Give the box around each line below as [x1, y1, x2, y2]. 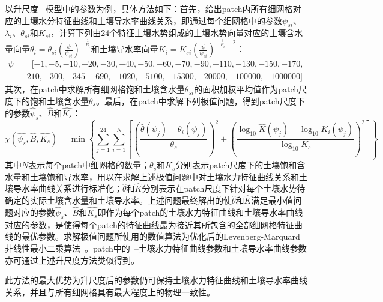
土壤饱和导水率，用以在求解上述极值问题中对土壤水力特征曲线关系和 [29, 170, 299, 183]
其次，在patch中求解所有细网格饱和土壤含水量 [5, 83, 185, 95]
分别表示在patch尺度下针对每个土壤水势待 [142, 182, 306, 195]
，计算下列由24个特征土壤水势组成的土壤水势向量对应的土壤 [50, 26, 286, 39]
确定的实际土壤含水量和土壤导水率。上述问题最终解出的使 [5, 194, 232, 207]
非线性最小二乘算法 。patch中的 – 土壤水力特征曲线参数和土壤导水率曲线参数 [5, 242, 307, 255]
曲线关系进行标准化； [38, 182, 122, 195]
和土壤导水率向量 [91, 43, 158, 55]
